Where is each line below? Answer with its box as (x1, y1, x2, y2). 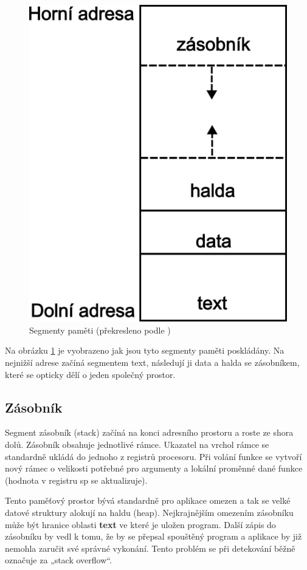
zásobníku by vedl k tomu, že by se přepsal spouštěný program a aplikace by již (5, 530, 302, 543)
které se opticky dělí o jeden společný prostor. (5, 368, 176, 380)
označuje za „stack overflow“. (5, 554, 112, 566)
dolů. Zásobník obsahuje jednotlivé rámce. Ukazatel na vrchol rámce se (5, 438, 269, 451)
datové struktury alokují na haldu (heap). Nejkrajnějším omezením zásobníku (5, 506, 294, 518)
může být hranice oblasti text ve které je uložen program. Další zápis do (5, 518, 276, 531)
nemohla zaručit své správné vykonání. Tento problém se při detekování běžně (5, 541, 295, 554)
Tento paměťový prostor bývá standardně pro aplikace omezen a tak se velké (5, 494, 291, 507)
